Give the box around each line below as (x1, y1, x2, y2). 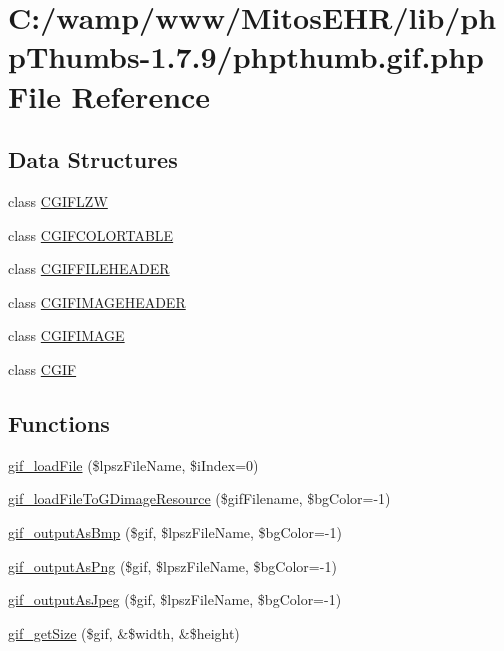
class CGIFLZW (8, 190, 108, 211)
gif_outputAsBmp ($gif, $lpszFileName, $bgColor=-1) (8, 521, 342, 542)
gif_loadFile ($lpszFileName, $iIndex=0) (8, 454, 259, 475)
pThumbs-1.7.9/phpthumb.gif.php (8, 36, 485, 77)
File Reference (8, 75, 211, 116)
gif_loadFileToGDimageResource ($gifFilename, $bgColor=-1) (8, 488, 391, 509)
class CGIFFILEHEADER (8, 258, 170, 279)
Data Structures (8, 144, 178, 175)
